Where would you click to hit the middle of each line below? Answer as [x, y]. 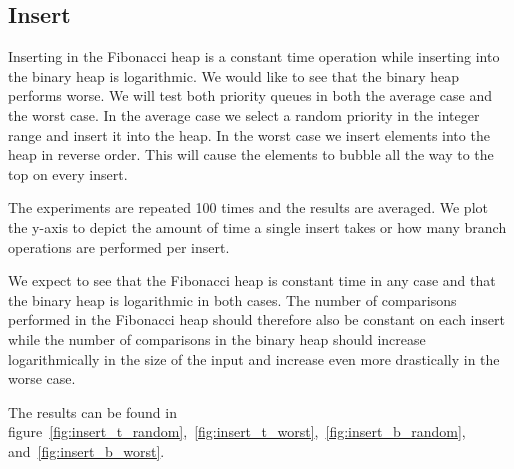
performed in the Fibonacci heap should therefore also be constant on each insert [256, 319]
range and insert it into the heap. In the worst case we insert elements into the [249, 134]
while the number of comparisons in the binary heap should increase [217, 338]
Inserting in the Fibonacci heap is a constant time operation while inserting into [254, 56]
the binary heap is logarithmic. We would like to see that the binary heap [234, 75]
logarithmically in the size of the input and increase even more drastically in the [254, 358]
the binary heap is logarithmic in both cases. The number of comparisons [232, 299]
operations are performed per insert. [119, 246]
